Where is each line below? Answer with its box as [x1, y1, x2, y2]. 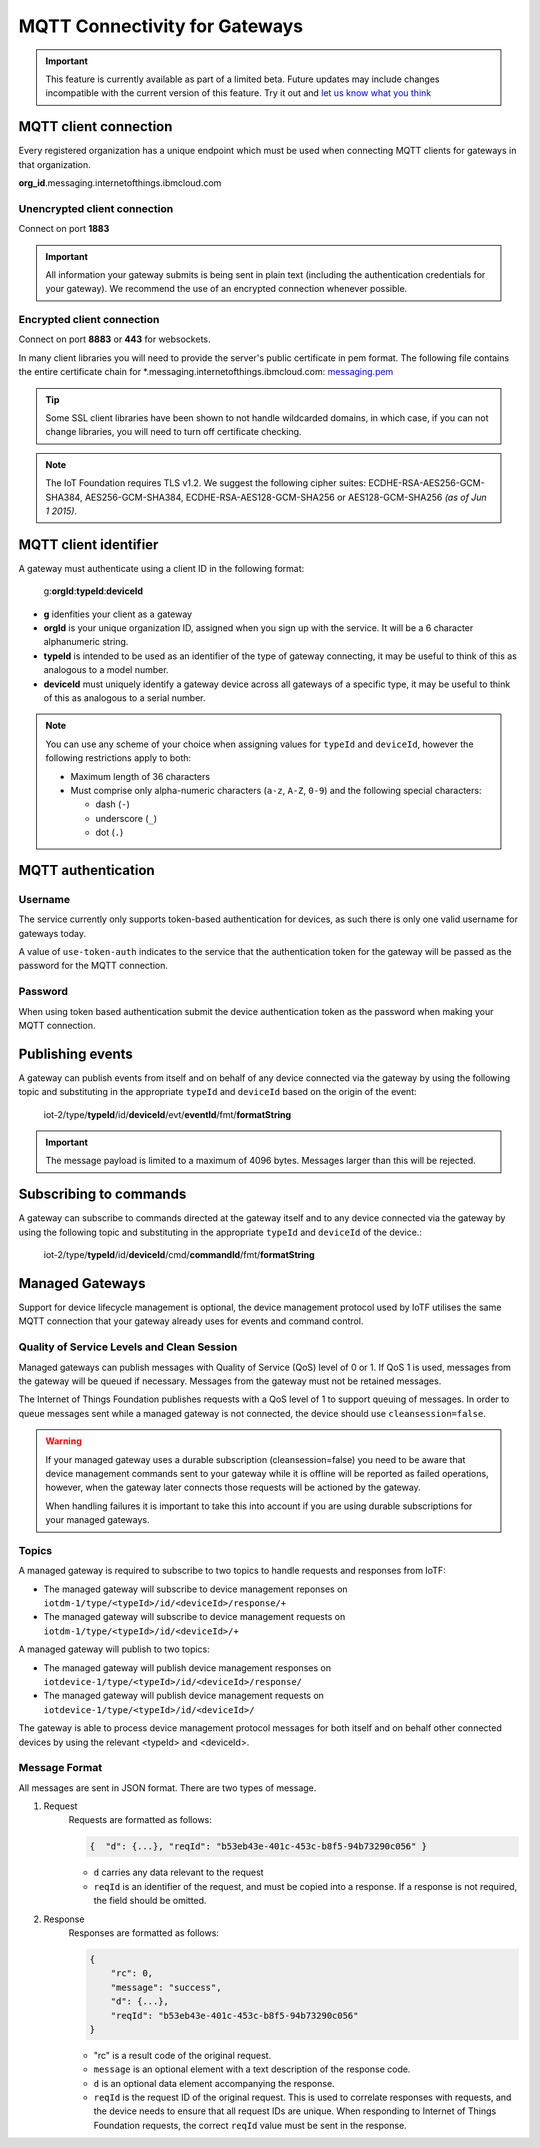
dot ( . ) [95, 826, 124, 839]
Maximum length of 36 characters [70, 770, 210, 782]
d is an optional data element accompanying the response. [93, 2077, 335, 2089]
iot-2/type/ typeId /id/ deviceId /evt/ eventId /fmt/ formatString [43, 1108, 292, 1120]
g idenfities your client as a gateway [43, 608, 193, 620]
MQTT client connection [18, 118, 173, 135]
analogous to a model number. [43, 664, 169, 676]
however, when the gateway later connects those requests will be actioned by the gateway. [45, 1481, 422, 1494]
